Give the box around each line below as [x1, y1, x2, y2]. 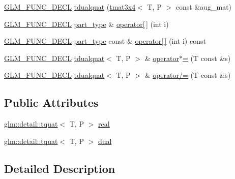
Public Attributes [4, 95, 99, 110]
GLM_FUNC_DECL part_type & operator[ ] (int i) [4, 18, 169, 29]
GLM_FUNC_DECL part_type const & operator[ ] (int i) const [4, 36, 206, 46]
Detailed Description [4, 160, 115, 176]
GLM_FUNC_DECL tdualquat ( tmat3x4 [4, 2, 136, 12]
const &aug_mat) [175, 2, 232, 12]
